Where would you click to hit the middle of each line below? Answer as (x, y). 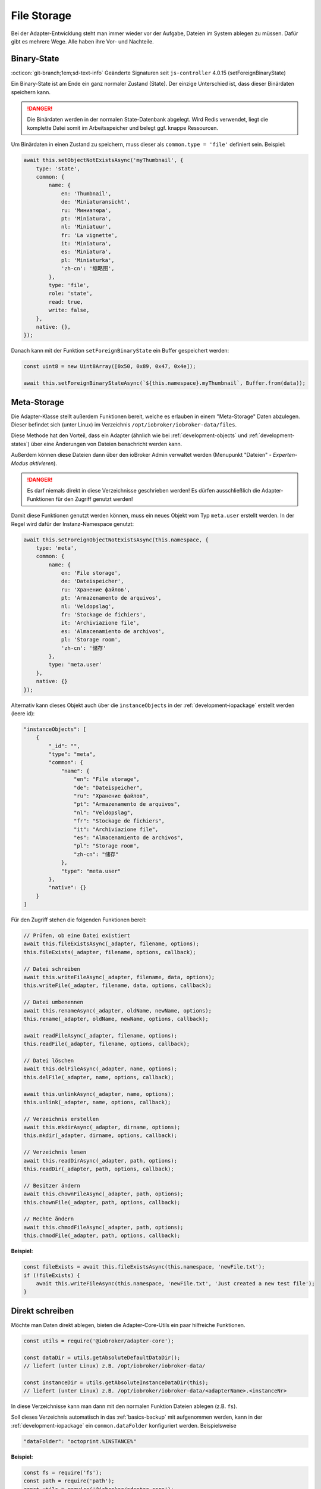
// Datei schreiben (52, 969)
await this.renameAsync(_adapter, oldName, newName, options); (118, 1010)
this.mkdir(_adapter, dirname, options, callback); (100, 1136)
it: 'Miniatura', (86, 244)
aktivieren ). (43, 463)
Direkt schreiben (43, 1311)
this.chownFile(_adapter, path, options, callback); (102, 1202)
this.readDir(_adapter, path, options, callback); (99, 1169)
